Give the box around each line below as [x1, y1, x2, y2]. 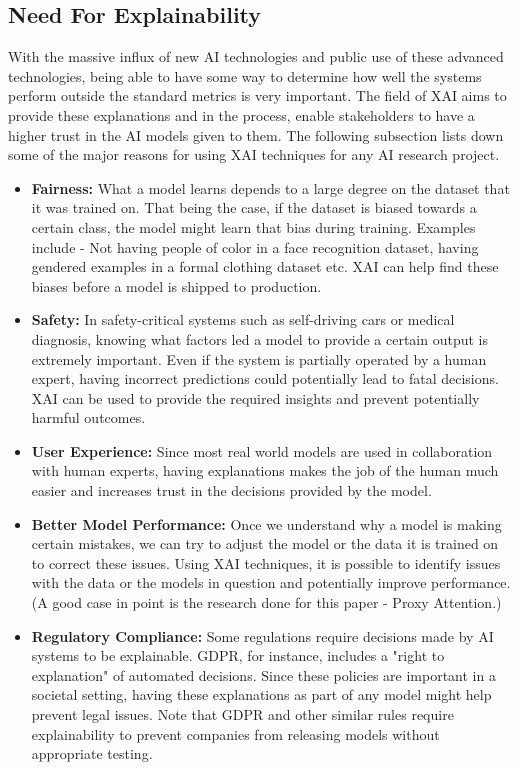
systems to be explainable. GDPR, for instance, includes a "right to [31, 645, 445, 666]
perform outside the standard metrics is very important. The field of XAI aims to [8, 85, 507, 106]
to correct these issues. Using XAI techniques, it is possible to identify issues [31, 552, 501, 573]
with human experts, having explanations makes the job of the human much [31, 460, 499, 481]
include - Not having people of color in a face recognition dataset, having [31, 236, 479, 257]
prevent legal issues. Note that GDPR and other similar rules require [31, 704, 454, 725]
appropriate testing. [31, 743, 153, 764]
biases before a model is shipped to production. [31, 275, 322, 296]
